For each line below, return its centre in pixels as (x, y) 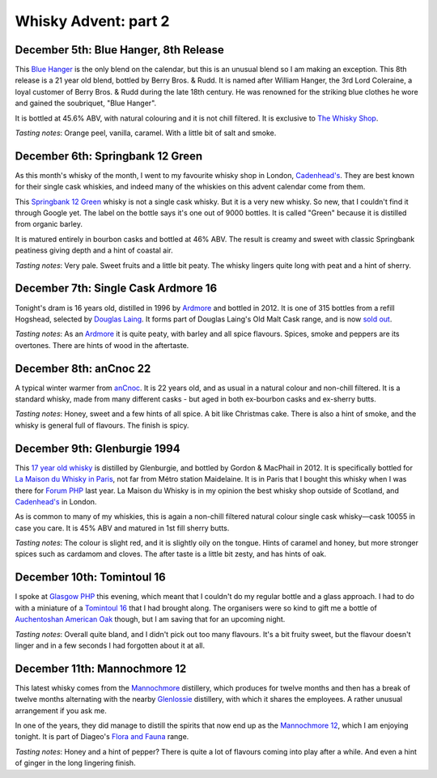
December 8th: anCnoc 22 (83, 368)
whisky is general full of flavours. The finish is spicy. (102, 425)
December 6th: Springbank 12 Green (109, 156)
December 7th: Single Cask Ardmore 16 (116, 289)
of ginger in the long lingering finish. (76, 763)
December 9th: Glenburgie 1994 (98, 448)
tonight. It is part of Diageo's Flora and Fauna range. (102, 737)
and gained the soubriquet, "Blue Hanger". (86, 103)
